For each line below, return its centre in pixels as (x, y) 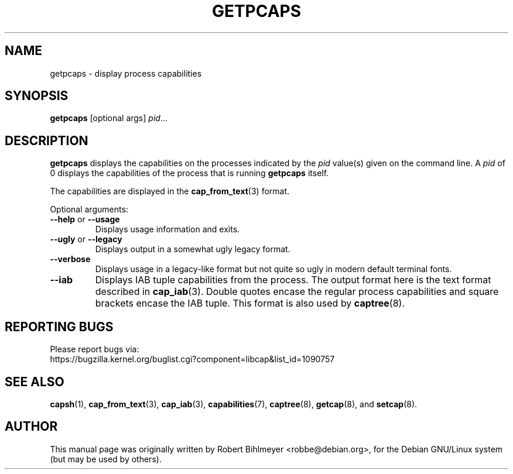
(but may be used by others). (106, 459)
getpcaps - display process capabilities (126, 73)
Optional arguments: (89, 209)
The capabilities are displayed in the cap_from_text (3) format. (170, 191)
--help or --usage (85, 219)
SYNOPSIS (37, 96)
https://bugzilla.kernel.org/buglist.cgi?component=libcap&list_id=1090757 (192, 359)
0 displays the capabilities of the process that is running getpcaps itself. (189, 173)
